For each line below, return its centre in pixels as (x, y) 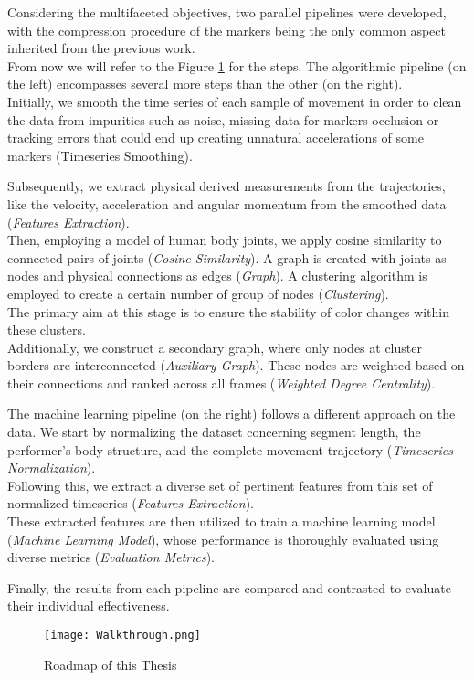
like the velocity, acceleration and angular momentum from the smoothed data (227, 203)
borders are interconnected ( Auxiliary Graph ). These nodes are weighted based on (236, 365)
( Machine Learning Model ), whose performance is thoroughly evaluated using (223, 539)
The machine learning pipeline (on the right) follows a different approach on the (232, 414)
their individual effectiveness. (89, 606)
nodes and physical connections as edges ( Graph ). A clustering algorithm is (217, 276)
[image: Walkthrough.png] (122, 635)
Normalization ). (52, 467)
